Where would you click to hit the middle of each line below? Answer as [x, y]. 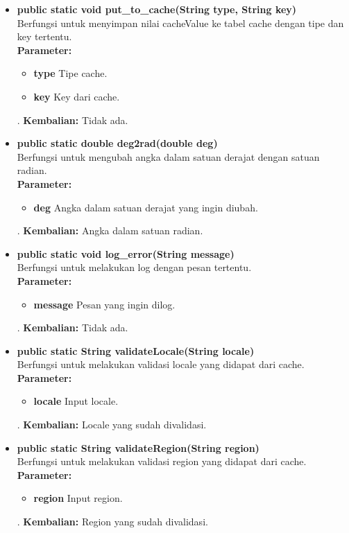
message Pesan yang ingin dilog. [104, 304]
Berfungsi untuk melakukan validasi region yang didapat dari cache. [162, 461]
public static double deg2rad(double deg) [117, 143]
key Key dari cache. [77, 96]
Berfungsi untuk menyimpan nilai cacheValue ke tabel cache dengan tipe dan [180, 23]
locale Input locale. [76, 401]
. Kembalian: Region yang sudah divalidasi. [112, 522]
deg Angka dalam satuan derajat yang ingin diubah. [146, 207]
